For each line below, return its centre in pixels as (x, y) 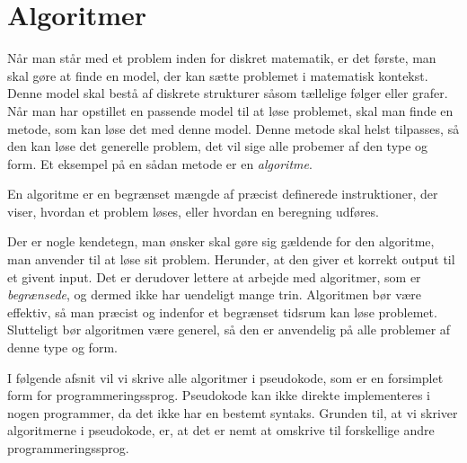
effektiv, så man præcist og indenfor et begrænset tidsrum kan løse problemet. (222, 312)
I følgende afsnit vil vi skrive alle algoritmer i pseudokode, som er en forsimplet (225, 377)
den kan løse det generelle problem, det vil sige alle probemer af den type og (218, 146)
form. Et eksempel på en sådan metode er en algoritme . (160, 163)
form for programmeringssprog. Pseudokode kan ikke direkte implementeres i (219, 395)
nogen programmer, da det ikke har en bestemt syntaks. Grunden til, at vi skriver (233, 412)
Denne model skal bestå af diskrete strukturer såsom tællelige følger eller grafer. (228, 93)
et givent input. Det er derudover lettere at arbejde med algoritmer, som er (214, 276)
